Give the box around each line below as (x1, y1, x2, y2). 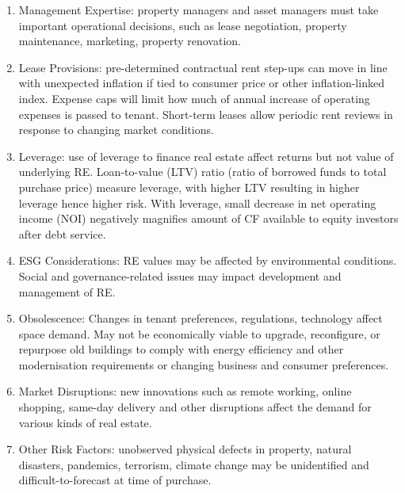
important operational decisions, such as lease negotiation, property (18, 17, 347, 33)
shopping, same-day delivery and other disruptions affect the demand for (18, 399, 372, 415)
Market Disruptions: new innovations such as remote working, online (18, 383, 352, 399)
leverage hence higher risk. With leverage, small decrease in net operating (18, 194, 376, 211)
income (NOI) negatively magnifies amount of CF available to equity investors (18, 210, 399, 227)
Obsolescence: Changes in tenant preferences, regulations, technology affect (18, 310, 383, 327)
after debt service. (18, 225, 106, 242)
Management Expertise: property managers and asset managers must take (18, 2, 379, 17)
